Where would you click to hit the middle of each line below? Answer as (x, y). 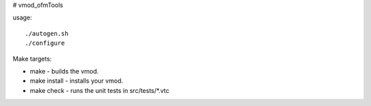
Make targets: (32, 59)
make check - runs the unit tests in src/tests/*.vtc (100, 90)
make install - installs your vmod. (77, 81)
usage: (22, 18)
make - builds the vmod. (64, 71)
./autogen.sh (47, 33)
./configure (45, 43)
